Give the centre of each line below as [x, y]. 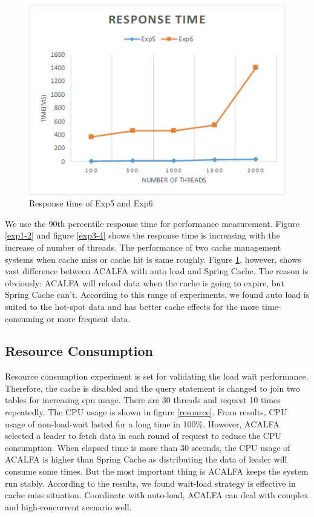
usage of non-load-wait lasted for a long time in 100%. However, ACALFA [142, 423]
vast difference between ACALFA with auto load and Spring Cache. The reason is [157, 271]
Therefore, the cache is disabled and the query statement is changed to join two [152, 388]
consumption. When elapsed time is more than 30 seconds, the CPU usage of [148, 447]
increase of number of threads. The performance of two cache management [143, 247]
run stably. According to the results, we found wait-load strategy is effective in [150, 483]
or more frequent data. [89, 318]
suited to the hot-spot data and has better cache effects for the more [132, 306]
